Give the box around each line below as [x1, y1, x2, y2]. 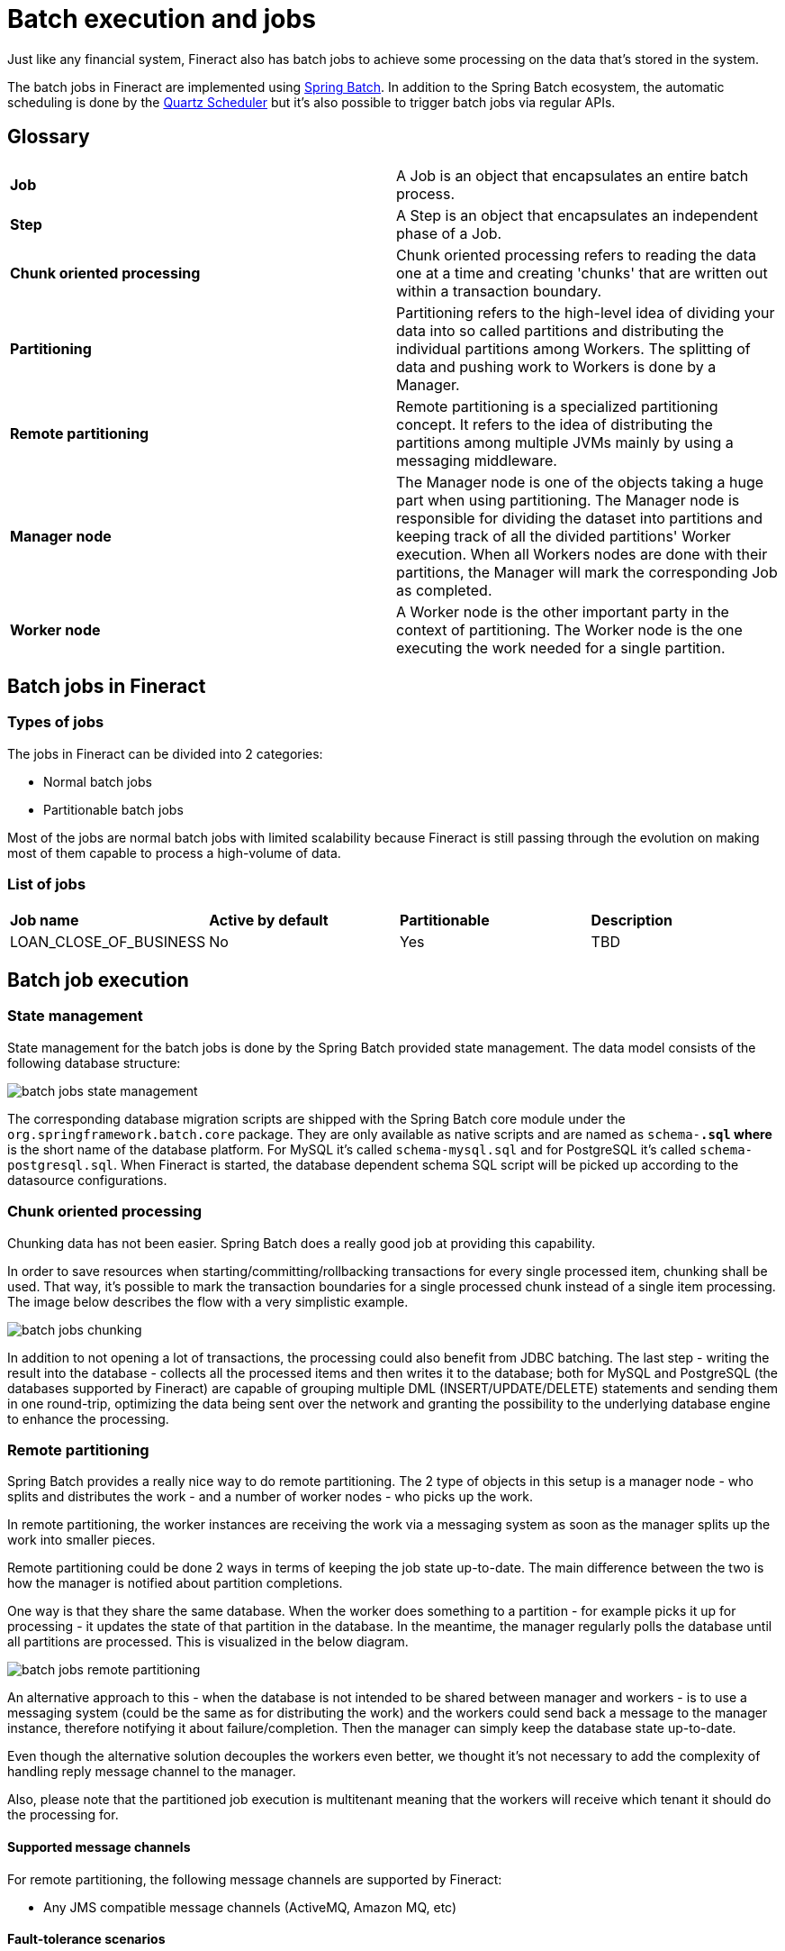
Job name [10, 910, 79, 929]
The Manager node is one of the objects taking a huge [396, 472, 764, 491]
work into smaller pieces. [7, 1532, 156, 1548]
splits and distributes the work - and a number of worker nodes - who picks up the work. [7, 1489, 533, 1505]
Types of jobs [7, 713, 104, 732]
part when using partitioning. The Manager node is [396, 490, 740, 509]
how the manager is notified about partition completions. [7, 1575, 343, 1591]
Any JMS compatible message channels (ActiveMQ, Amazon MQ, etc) [43, 1899, 457, 1915]
